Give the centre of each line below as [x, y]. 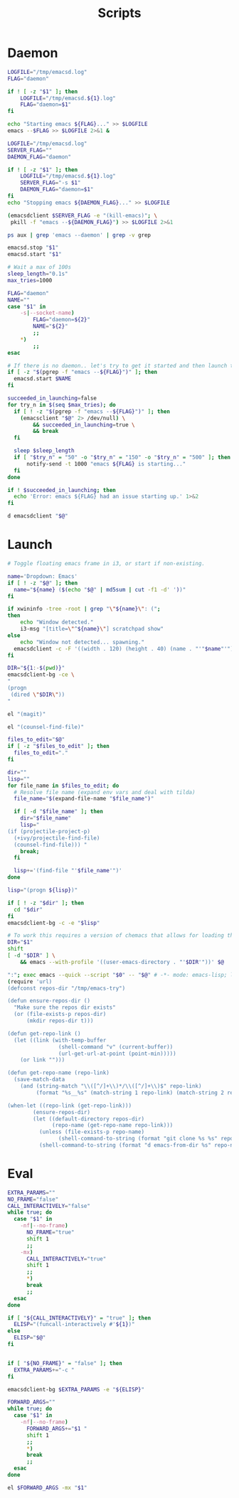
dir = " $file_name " [46, 818]
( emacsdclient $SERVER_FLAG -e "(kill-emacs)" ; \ [83, 215]
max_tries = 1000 [30, 280]
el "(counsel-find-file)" [46, 727]
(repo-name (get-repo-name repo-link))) [113, 1125]
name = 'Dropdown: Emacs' [43, 576]
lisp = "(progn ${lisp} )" [43, 890]
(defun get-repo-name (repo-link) [59, 1073]
